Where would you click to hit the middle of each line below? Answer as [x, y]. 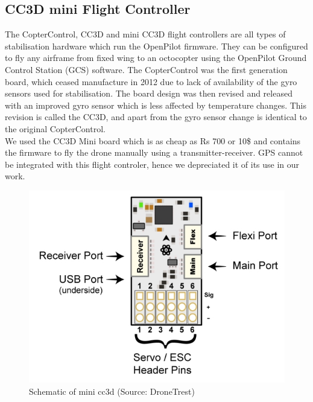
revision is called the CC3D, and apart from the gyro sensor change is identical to [156, 117]
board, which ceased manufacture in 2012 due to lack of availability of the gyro [151, 81]
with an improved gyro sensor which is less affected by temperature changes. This [156, 105]
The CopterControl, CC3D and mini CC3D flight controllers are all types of [145, 34]
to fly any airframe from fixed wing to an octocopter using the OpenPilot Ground [156, 58]
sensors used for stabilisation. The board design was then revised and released [149, 93]
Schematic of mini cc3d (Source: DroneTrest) [112, 391]
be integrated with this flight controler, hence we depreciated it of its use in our [152, 164]
